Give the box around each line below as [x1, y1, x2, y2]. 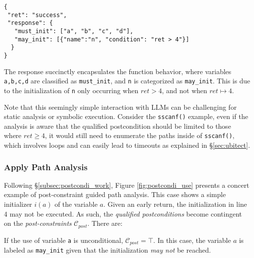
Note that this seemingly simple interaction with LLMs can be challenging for [4, 101, 237, 112]
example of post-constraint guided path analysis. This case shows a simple [4, 189, 226, 199]
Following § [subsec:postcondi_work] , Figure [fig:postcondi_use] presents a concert [4, 179, 250, 190]
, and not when [162, 85, 208, 95]
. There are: [87, 218, 123, 228]
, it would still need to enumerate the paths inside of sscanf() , [45, 130, 234, 140]
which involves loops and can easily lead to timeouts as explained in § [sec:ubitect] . [4, 140, 250, 150]
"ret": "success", [7, 11, 67, 19]
